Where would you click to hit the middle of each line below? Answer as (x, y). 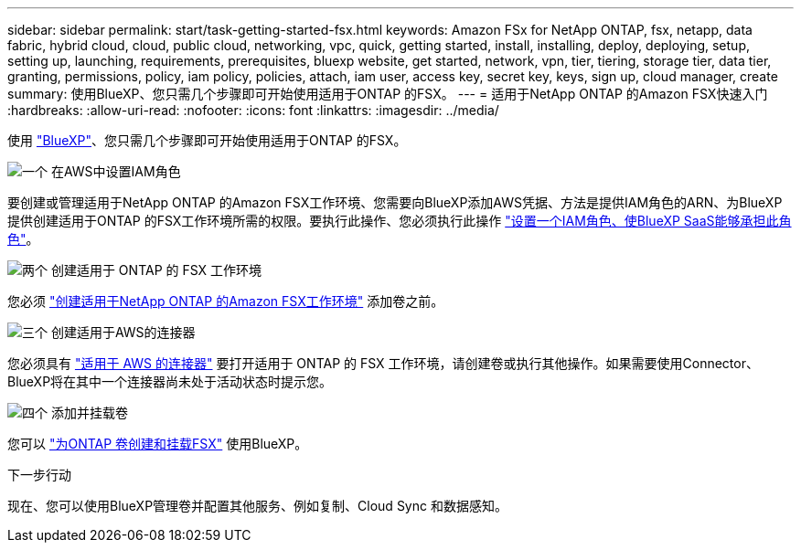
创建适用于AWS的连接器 (123, 332)
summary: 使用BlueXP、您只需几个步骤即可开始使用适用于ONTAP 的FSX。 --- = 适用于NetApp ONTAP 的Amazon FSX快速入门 (388, 94)
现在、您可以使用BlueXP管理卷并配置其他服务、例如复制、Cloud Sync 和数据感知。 (257, 506)
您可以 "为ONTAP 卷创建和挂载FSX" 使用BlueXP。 (158, 444)
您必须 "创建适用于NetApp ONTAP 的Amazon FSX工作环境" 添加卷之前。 (226, 301)
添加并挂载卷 (89, 412)
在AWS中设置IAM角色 (116, 171)
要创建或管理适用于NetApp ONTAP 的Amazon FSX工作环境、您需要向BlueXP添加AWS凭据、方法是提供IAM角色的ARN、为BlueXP (395, 202)
